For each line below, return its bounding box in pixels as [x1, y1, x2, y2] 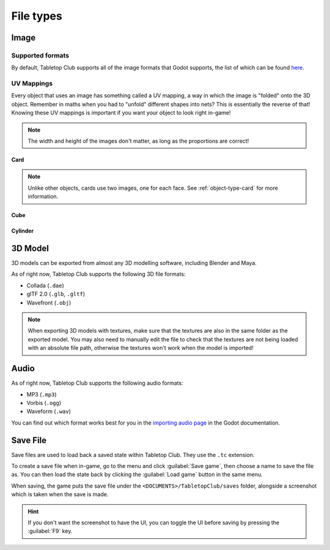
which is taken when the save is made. [11, 491, 109, 498]
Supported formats [11, 51, 70, 59]
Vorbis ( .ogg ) [26, 399, 62, 406]
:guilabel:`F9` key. [28, 527, 73, 535]
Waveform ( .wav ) [26, 407, 71, 415]
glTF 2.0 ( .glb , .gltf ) [26, 291, 86, 298]
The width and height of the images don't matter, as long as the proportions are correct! [28, 138, 249, 145]
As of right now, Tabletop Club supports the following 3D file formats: [11, 270, 186, 278]
